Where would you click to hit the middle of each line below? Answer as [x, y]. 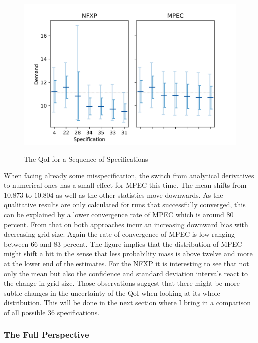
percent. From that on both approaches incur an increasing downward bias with [126, 224]
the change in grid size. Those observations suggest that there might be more [122, 283]
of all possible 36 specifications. [52, 312]
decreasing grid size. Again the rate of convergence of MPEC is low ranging [120, 234]
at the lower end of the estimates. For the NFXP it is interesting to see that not [127, 263]
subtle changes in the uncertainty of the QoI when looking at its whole [112, 292]
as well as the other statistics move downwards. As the [139, 195]
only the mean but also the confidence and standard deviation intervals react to [126, 273]
